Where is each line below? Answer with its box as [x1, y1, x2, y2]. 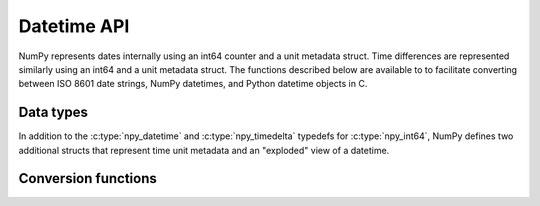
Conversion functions [18, 170, 157, 187]
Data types [18, 104, 89, 121]
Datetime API [18, 15, 130, 37]
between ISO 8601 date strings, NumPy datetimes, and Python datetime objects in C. [18, 78, 368, 90]
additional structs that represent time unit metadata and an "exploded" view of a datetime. [18, 144, 390, 156]
